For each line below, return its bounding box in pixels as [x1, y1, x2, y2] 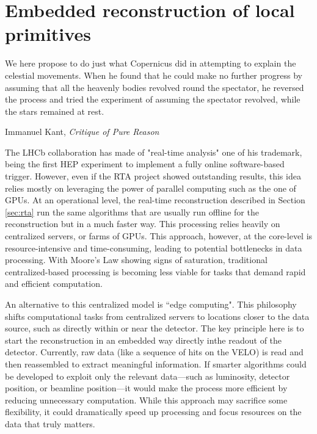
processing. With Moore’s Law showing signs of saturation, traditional [5, 253, 268, 266]
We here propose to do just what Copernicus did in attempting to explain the [5, 57, 296, 70]
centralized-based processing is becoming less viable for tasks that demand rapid [5, 265, 306, 278]
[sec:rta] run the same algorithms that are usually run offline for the [5, 205, 259, 218]
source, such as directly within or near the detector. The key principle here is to [5, 322, 304, 335]
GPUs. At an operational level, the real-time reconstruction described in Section [5, 193, 305, 206]
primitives [5, 21, 91, 46]
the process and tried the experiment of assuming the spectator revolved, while [5, 93, 301, 106]
